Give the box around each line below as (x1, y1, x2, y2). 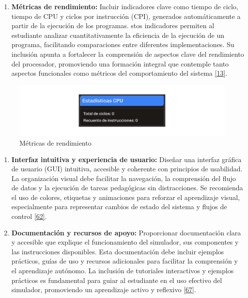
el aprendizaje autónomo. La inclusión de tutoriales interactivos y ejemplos (11, 265, 234, 276)
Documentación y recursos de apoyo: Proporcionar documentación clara (11, 227, 241, 237)
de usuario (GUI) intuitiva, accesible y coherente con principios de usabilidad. (11, 164, 243, 174)
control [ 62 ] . (11, 211, 47, 221)
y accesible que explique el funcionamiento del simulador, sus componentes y (11, 237, 239, 247)
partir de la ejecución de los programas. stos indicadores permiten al (11, 20, 215, 31)
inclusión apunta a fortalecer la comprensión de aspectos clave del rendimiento (11, 49, 244, 59)
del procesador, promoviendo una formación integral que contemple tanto (11, 58, 229, 68)
